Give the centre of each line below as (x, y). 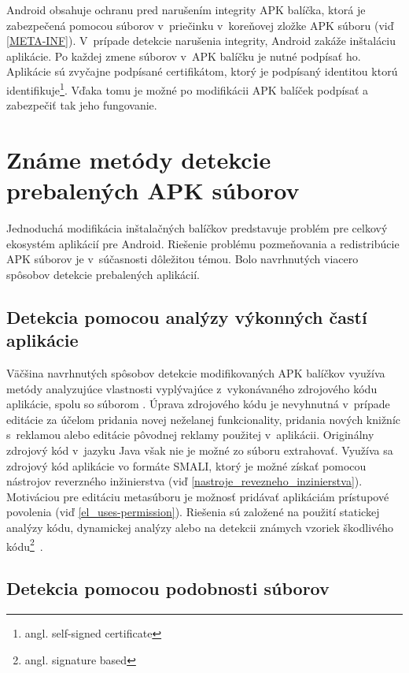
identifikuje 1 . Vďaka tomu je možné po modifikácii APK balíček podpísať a (187, 88)
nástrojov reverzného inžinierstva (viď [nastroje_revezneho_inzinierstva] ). (184, 481)
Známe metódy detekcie (139, 159)
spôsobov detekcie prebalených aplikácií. (103, 274)
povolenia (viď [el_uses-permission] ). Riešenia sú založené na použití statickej (193, 512)
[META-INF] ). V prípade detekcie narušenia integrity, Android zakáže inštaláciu (201, 41)
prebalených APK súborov (153, 190)
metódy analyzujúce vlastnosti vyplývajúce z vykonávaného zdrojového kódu (192, 388)
